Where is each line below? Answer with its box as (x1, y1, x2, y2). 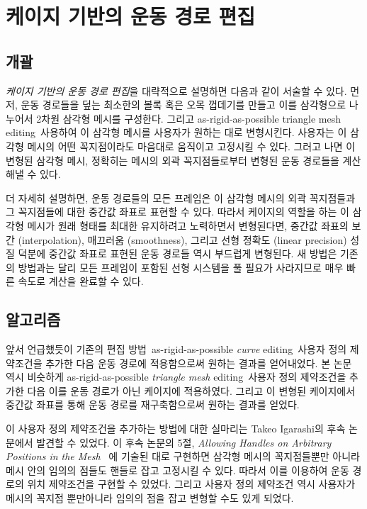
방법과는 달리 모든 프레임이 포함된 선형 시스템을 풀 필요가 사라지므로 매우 (18, 259, 344, 274)
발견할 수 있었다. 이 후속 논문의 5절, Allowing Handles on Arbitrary (36, 435, 332, 449)
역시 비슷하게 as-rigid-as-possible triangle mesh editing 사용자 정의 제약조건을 (6, 369, 346, 384)
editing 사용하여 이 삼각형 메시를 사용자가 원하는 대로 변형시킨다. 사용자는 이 (6, 125, 347, 140)
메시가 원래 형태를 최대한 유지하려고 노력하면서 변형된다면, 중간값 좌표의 (27, 218, 349, 233)
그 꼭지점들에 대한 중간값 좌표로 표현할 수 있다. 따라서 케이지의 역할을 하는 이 (6, 204, 349, 219)
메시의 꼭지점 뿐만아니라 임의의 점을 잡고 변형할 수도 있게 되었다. (6, 491, 294, 505)
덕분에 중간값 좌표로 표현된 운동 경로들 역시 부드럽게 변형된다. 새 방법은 (18, 246, 337, 261)
